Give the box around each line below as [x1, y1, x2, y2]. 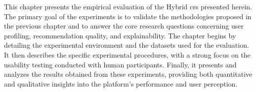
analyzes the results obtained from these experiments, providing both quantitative [4, 69, 253, 79]
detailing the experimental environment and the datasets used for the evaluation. [4, 40, 249, 50]
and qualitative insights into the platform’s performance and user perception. [4, 78, 238, 89]
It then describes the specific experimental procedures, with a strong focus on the [4, 49, 251, 60]
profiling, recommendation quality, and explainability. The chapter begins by [4, 30, 236, 40]
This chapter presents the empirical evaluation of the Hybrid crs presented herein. [4, 1, 252, 11]
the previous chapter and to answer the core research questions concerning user [4, 21, 244, 31]
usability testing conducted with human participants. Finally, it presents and [4, 59, 237, 69]
